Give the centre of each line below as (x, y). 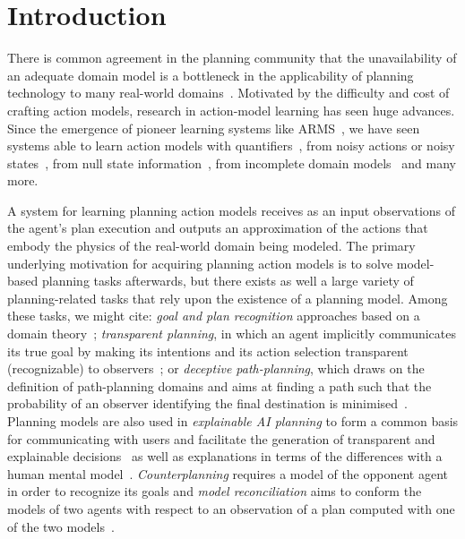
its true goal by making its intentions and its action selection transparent (208, 351)
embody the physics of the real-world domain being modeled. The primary (211, 246)
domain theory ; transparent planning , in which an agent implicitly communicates (232, 334)
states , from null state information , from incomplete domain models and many (232, 163)
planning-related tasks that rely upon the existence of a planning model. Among (228, 298)
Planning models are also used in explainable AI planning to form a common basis (233, 421)
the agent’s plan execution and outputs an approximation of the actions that (218, 228)
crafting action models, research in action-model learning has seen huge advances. (231, 110)
